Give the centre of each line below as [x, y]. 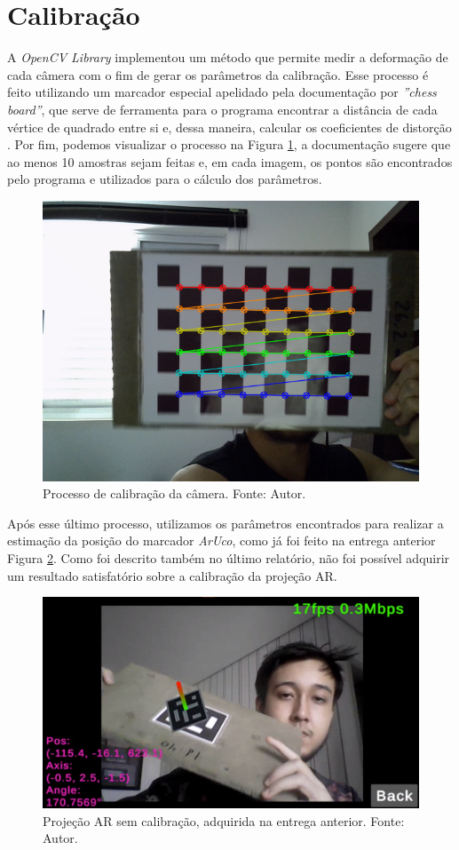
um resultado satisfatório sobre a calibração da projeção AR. [172, 575]
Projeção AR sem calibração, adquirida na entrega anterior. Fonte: [224, 820]
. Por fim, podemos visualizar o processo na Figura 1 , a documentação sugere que [229, 144]
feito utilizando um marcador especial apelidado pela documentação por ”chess [222, 92]
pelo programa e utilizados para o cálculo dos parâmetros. [165, 179]
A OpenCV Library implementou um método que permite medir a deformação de [228, 57]
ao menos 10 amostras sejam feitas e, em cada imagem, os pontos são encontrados [230, 161]
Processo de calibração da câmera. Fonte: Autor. [174, 493]
